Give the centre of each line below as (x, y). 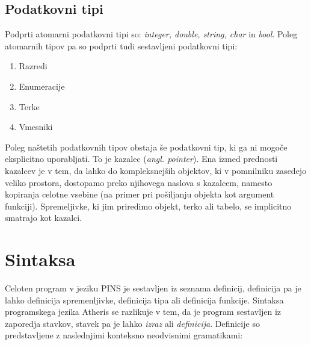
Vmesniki (36, 127)
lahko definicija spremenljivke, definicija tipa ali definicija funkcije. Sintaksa (144, 300)
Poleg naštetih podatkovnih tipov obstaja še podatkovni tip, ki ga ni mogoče (146, 147)
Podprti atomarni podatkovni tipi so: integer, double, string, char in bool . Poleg (151, 34)
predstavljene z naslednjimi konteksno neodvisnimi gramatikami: (124, 335)
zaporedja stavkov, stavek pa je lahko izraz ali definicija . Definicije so (132, 323)
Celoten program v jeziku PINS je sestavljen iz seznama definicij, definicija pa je (153, 288)
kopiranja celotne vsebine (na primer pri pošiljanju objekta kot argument (140, 194)
